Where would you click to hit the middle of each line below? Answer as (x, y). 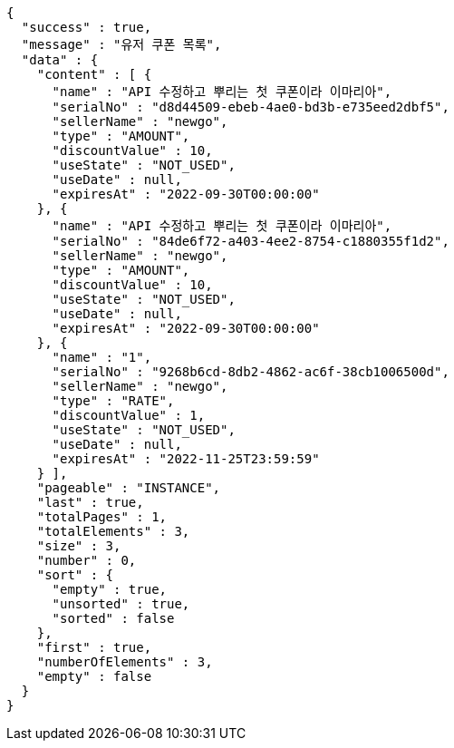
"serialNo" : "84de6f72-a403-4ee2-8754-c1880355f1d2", (251, 241)
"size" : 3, (79, 546)
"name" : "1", (102, 357)
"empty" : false (94, 676)
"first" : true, (94, 647)
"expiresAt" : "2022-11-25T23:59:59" (186, 459)
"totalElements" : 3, (113, 531)
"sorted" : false (113, 618)
